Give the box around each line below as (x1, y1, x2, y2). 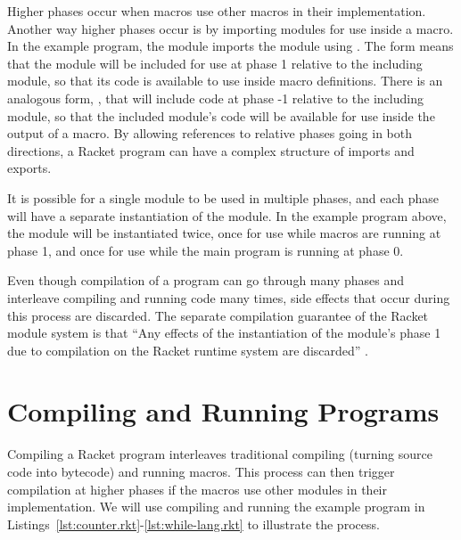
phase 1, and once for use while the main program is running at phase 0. (7, 241, 404, 259)
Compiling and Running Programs (7, 393, 440, 430)
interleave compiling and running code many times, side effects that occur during (7, 288, 450, 307)
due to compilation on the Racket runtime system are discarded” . (7, 340, 368, 359)
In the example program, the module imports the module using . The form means (7, 37, 454, 55)
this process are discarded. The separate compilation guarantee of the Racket (7, 306, 429, 324)
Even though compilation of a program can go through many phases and (7, 271, 405, 290)
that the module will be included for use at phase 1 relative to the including (7, 53, 423, 72)
